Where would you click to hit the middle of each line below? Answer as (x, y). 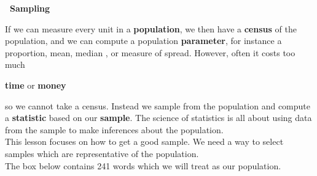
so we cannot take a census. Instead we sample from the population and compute (158, 105)
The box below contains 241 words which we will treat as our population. (143, 165)
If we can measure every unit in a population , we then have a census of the (151, 28)
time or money (36, 85)
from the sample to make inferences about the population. (114, 129)
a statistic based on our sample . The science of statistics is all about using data (158, 118)
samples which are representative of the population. (102, 153)
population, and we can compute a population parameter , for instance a (143, 41)
